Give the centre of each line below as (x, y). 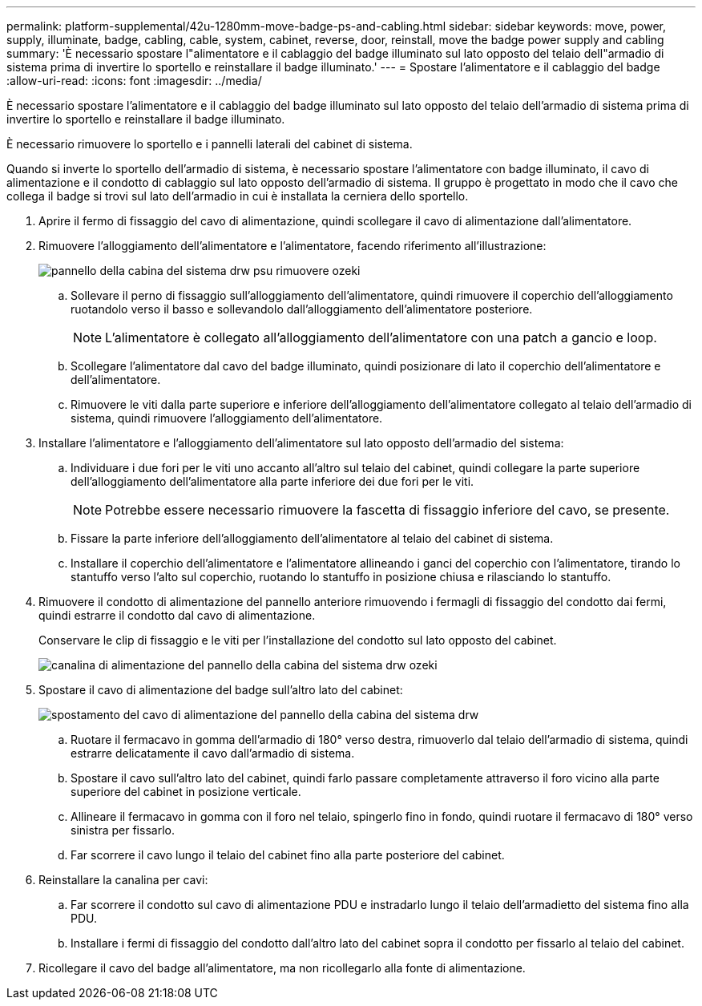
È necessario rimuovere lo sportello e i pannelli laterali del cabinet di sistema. (210, 144)
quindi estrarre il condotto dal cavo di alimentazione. (177, 615)
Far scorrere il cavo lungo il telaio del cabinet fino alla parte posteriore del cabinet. (288, 855)
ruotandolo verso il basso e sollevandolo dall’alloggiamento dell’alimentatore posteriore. (302, 309)
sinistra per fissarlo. (123, 830)
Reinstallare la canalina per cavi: (123, 880)
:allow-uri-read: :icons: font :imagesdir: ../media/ (134, 81)
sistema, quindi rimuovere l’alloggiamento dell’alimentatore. (227, 418)
